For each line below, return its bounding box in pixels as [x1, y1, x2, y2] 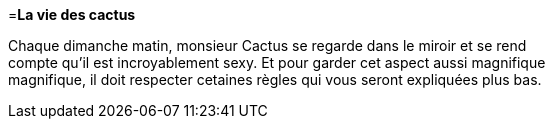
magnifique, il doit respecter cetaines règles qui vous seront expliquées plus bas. [8, 71, 542, 88]
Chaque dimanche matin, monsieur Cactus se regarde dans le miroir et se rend [8, 37, 527, 54]
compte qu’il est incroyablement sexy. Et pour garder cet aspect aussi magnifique [8, 54, 546, 71]
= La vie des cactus [8, 6, 136, 23]
